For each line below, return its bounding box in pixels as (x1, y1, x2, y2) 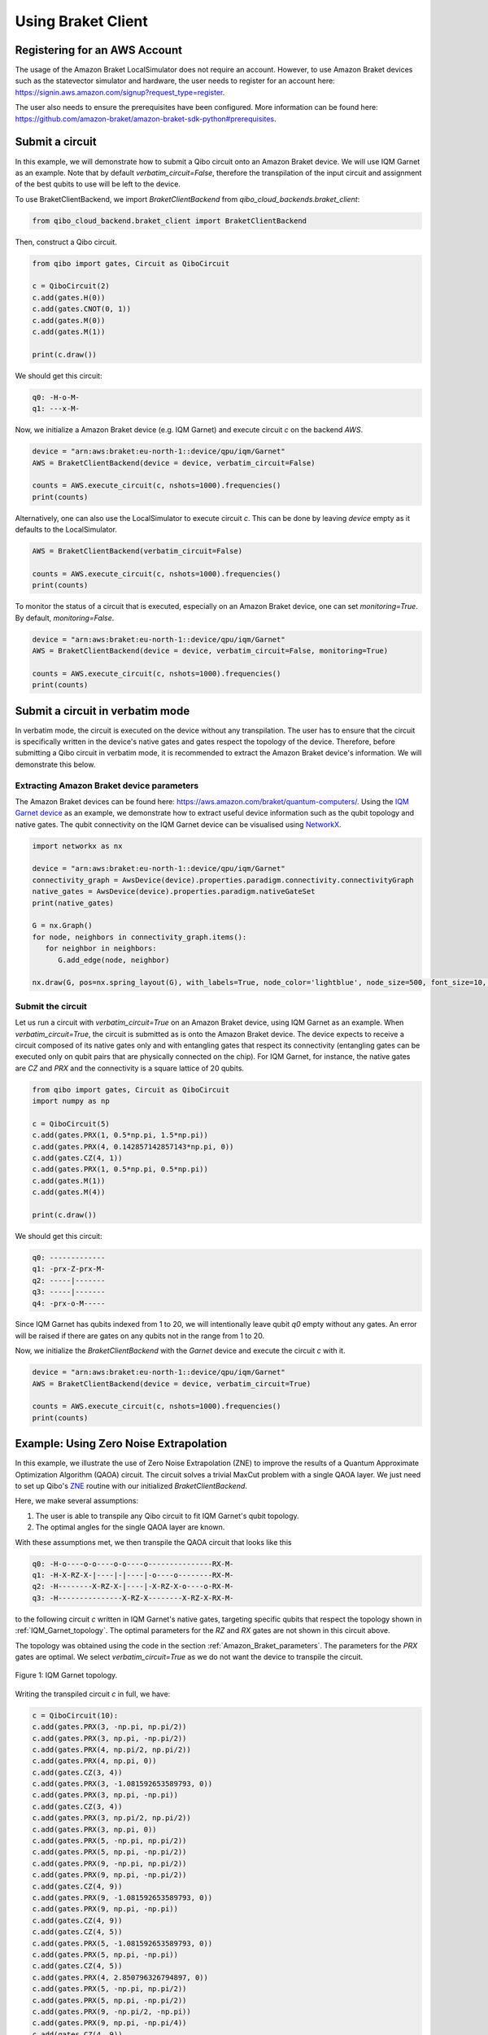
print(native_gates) (32, 898, 114, 908)
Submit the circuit (15, 1000, 87, 1012)
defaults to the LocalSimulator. (15, 525, 118, 535)
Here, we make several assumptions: (15, 1496, 138, 1506)
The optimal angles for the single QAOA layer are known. (35, 1522, 225, 1532)
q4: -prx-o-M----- (32, 1298, 106, 1308)
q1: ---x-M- (32, 404, 81, 414)
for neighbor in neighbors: (45, 944, 158, 953)
